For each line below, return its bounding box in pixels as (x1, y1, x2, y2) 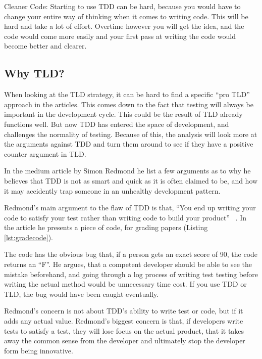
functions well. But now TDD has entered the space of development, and (4, 118, 229, 129)
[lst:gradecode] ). (4, 232, 53, 242)
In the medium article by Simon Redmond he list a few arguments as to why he (4, 165, 251, 176)
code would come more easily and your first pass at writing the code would (4, 30, 236, 41)
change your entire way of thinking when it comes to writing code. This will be (4, 11, 248, 21)
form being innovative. (4, 345, 73, 355)
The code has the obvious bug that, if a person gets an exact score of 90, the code (4, 249, 258, 259)
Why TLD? (4, 65, 65, 81)
